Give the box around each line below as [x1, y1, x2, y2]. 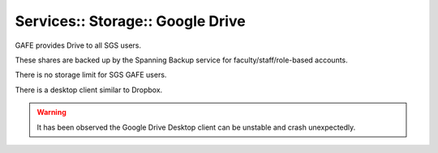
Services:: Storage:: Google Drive [15, 12, 247, 30]
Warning [36, 108, 67, 117]
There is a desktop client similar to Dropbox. [15, 85, 163, 95]
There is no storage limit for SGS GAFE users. [15, 70, 167, 80]
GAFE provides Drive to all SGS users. [15, 40, 142, 50]
